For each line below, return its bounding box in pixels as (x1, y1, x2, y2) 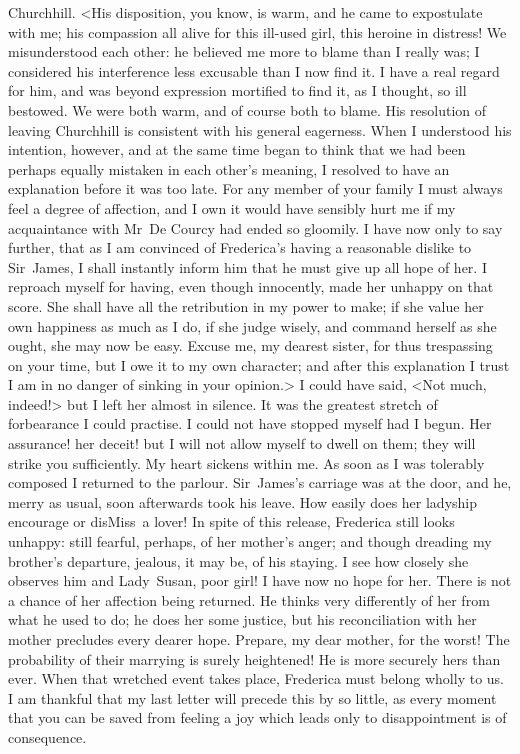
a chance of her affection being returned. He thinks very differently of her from (8, 589, 490, 610)
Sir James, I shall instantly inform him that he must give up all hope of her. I (8, 256, 487, 277)
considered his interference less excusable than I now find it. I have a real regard (8, 60, 500, 81)
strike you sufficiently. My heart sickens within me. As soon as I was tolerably (8, 452, 485, 473)
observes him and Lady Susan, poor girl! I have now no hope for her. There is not (8, 570, 512, 591)
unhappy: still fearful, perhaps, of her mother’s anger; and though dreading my (8, 531, 492, 552)
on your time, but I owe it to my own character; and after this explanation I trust (8, 354, 510, 375)
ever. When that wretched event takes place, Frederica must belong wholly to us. (8, 668, 504, 689)
